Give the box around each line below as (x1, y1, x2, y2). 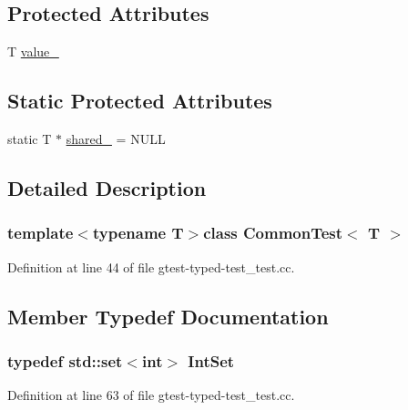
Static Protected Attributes (7, 87, 272, 115)
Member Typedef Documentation (7, 302, 329, 330)
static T (7, 129, 52, 148)
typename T (92, 221, 184, 244)
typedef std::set (7, 349, 123, 372)
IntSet (188, 349, 235, 372)
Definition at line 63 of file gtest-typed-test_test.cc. (7, 385, 295, 405)
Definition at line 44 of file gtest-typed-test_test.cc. (7, 257, 295, 276)
